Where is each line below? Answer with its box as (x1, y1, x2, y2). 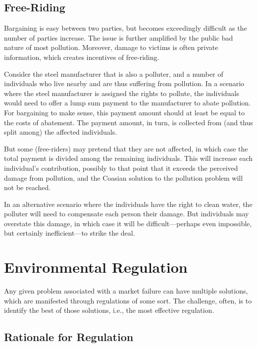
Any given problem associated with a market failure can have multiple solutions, (4, 286, 248, 296)
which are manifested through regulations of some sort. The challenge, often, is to (4, 295, 252, 305)
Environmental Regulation (4, 257, 188, 277)
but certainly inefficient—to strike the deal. (4, 228, 135, 238)
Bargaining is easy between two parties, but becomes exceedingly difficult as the (4, 23, 247, 33)
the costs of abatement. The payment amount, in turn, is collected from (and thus (4, 117, 253, 127)
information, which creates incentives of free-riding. (4, 51, 159, 62)
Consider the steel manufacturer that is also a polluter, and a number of (4, 68, 223, 79)
